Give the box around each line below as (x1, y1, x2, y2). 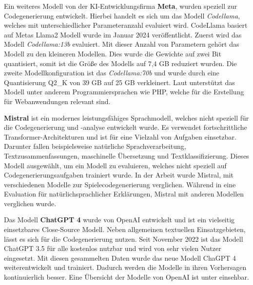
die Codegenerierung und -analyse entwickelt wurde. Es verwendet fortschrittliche (4, 122, 247, 132)
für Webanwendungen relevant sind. (4, 96, 111, 106)
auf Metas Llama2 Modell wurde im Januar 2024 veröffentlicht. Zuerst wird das (4, 29, 242, 39)
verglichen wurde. (4, 198, 57, 208)
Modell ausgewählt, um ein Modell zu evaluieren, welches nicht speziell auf (4, 160, 227, 170)
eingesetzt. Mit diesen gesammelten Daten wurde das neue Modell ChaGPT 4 (4, 252, 236, 263)
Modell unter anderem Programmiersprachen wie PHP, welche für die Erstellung (4, 87, 244, 97)
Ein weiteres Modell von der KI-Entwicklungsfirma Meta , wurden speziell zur (4, 1, 237, 11)
